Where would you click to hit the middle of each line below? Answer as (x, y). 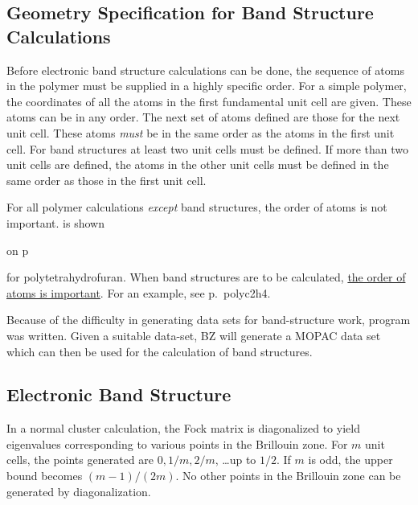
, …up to (236, 460)
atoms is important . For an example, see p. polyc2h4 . (139, 292)
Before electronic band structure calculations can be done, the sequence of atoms (205, 70)
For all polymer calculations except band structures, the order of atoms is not (197, 207)
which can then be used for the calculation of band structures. (160, 351)
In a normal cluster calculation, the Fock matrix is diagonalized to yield (183, 428)
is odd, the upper (350, 460)
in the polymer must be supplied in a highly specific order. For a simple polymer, (207, 86)
